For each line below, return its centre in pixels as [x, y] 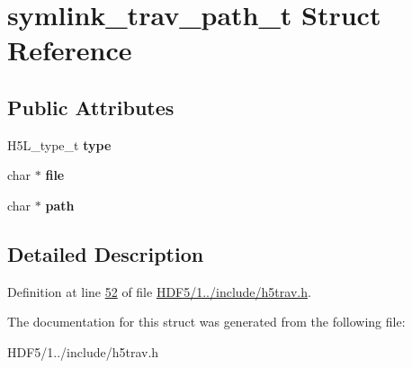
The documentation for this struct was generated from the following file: [206, 322]
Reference [70, 50]
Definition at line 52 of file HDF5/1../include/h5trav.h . [159, 291]
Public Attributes [91, 107]
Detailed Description [106, 253]
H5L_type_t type [59, 144]
